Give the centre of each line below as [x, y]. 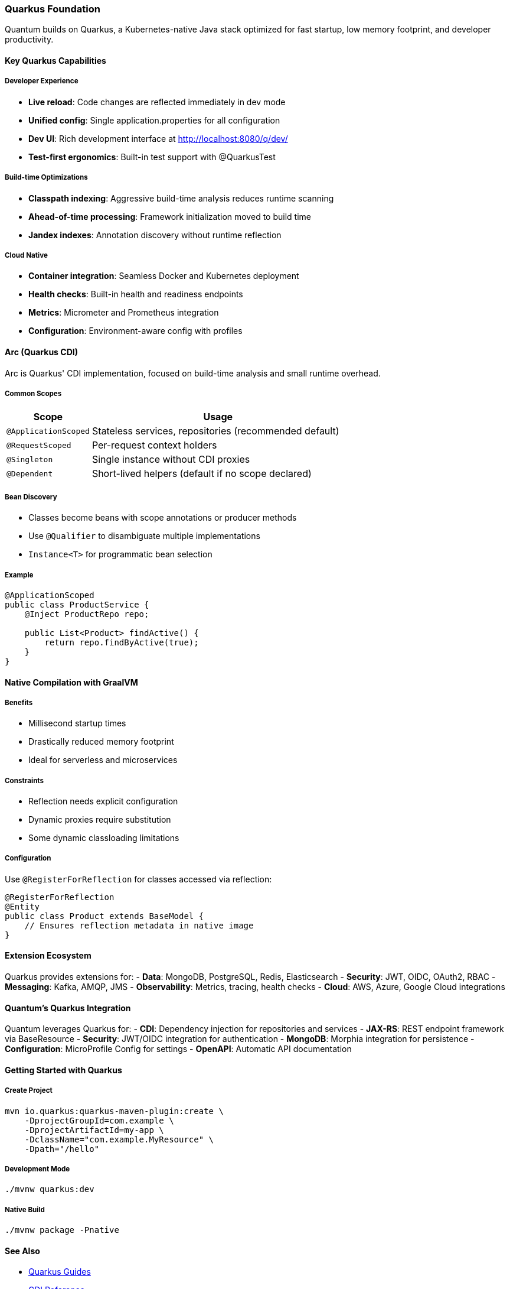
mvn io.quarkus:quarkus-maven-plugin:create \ [114, 1111]
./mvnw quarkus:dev [50, 1189]
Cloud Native [26, 255]
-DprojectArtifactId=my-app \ [94, 1130]
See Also [22, 1251]
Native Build [25, 1210]
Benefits [19, 702]
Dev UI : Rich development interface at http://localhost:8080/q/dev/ [158, 138]
